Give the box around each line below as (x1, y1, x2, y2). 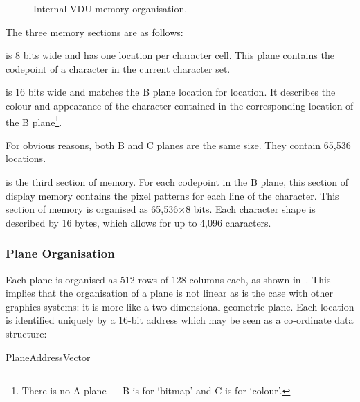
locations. (6, 151, 46, 166)
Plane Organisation (6, 245, 115, 262)
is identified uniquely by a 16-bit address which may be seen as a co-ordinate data (6, 313, 354, 327)
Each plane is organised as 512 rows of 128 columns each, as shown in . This (6, 272, 331, 286)
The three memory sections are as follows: (6, 24, 183, 39)
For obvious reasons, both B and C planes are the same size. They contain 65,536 (6, 137, 351, 152)
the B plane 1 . (6, 112, 62, 129)
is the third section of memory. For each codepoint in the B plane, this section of (6, 175, 349, 189)
